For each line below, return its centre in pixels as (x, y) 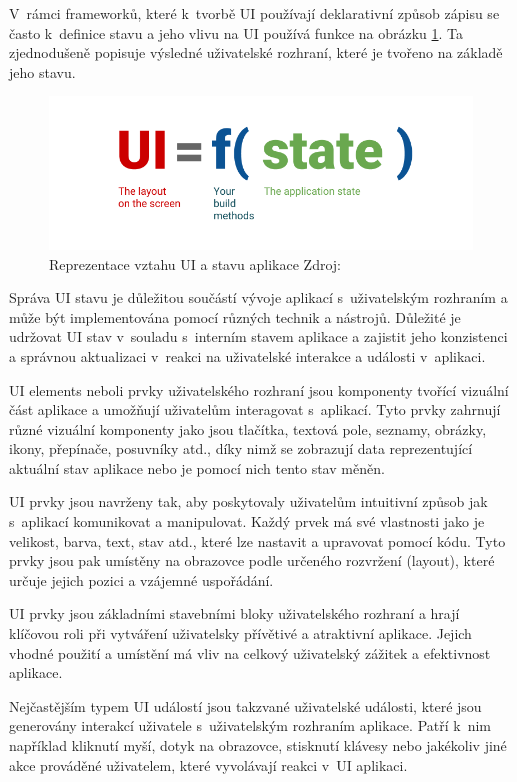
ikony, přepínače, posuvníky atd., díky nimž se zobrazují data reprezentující (241, 448)
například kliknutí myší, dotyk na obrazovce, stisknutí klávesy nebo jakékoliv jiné (258, 745)
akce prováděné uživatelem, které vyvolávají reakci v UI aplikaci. (208, 764)
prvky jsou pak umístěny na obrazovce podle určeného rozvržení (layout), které (252, 560)
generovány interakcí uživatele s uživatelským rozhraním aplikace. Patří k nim (250, 725)
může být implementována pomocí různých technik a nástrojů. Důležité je (235, 316)
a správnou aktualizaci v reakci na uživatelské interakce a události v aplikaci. (247, 355)
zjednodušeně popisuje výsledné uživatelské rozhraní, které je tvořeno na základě (256, 52)
